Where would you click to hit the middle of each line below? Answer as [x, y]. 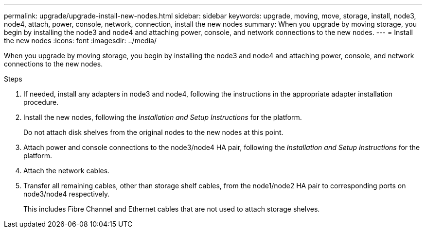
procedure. [41, 102]
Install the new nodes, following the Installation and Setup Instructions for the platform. [163, 117]
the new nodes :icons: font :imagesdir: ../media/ [80, 41]
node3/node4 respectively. [67, 194]
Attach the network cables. [67, 171]
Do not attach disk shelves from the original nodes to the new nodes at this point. [153, 132]
